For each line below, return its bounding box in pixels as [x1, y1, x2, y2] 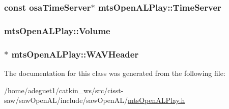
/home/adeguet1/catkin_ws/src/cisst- [4, 85, 124, 95]
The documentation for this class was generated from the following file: [4, 67, 225, 78]
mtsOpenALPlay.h [127, 95, 185, 105]
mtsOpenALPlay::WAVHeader [11, 47, 139, 60]
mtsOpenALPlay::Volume [4, 24, 110, 37]
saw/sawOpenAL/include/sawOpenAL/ [4, 95, 128, 105]
